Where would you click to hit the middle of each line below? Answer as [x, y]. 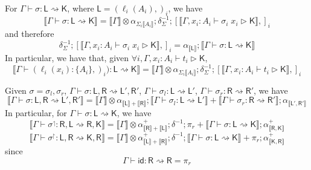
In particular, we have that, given [67, 57]
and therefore [30, 34]
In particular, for [36, 112]
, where [81, 8]
